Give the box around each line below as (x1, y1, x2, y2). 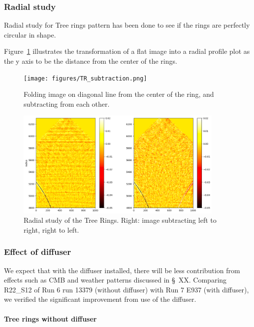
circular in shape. (4, 29, 56, 40)
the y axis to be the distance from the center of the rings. (4, 56, 177, 66)
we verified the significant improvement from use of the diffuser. (4, 294, 196, 304)
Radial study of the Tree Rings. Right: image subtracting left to (24, 215, 217, 225)
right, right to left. (24, 224, 79, 235)
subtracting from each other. (24, 98, 110, 109)
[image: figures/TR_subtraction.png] (24, 75, 147, 82)
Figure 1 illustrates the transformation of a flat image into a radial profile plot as (4, 46, 250, 56)
